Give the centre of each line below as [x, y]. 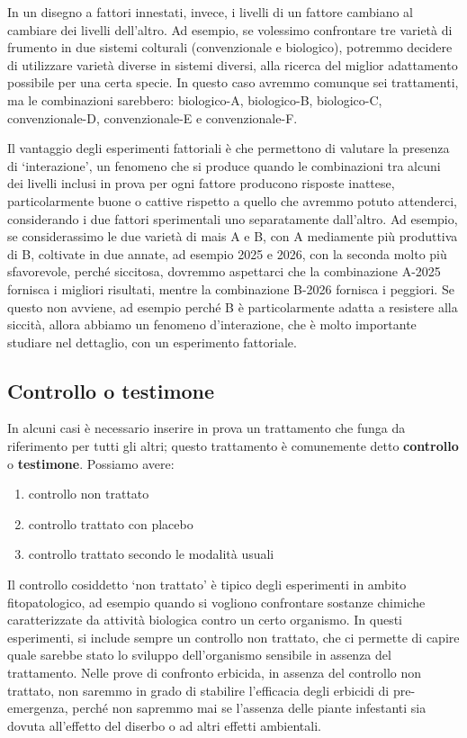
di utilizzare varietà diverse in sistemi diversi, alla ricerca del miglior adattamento [233, 64]
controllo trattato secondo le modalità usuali [151, 554]
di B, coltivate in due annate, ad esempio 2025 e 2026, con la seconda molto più [227, 253]
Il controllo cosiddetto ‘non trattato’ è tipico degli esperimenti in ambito [207, 585]
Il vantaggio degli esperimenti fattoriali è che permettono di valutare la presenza [229, 148]
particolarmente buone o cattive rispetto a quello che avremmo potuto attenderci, [232, 200]
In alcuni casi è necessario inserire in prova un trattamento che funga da [207, 428]
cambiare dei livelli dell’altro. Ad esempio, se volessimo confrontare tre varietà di [230, 29]
